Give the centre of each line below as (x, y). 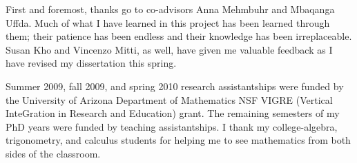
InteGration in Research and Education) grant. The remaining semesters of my (173, 113)
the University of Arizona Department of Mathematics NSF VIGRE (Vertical (169, 99)
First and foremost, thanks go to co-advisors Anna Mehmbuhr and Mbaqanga (170, 9)
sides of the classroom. (53, 153)
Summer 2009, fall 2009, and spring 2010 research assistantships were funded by (175, 86)
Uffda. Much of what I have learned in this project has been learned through (168, 22)
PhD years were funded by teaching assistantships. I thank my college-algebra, (172, 126)
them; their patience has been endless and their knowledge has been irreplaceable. (179, 36)
